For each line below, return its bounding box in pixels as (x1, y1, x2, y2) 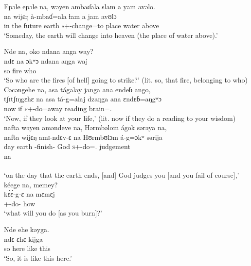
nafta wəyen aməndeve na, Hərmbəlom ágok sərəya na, (4, 122, 167, 133)
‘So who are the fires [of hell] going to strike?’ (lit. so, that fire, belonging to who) (4, 75, 248, 85)
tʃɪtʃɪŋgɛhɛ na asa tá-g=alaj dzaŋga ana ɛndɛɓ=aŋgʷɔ (4, 94, 161, 104)
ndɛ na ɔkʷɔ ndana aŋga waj (4, 55, 88, 66)
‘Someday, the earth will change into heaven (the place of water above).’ (4, 30, 218, 40)
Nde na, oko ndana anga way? (4, 46, 93, 56)
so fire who (4, 65, 36, 75)
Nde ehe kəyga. (4, 224, 49, 234)
